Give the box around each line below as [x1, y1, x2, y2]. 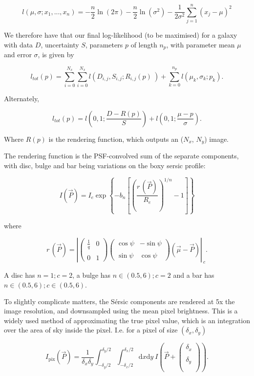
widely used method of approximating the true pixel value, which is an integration [4, 315, 250, 325]
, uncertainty [41, 39, 79, 49]
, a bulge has [72, 270, 111, 280]
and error [4, 49, 32, 60]
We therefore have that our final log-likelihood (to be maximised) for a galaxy [4, 30, 237, 40]
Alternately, [4, 93, 40, 104]
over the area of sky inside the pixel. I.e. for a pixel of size [4, 325, 178, 335]
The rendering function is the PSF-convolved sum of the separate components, [4, 151, 239, 161]
